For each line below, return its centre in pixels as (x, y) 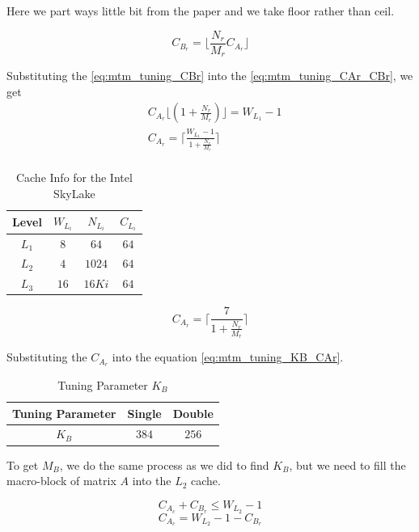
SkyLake (74, 193)
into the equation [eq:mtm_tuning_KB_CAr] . (228, 357)
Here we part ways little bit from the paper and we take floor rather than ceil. (201, 11)
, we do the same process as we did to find (164, 464)
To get (23, 464)
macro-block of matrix (61, 481)
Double (193, 413)
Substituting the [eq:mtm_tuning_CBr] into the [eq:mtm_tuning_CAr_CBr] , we (210, 76)
